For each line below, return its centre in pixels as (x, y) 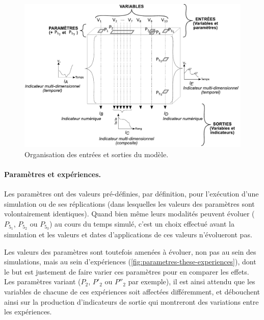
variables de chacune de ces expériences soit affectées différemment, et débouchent (132, 291)
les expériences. (28, 312)
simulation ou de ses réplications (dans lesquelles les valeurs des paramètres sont (129, 203)
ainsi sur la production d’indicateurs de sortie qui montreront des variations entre (131, 301)
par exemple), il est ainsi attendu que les (192, 281)
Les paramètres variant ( (43, 281)
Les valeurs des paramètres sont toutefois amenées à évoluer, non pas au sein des (130, 251)
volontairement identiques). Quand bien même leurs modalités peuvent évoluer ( (129, 214)
